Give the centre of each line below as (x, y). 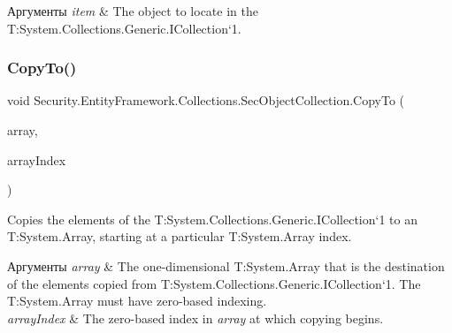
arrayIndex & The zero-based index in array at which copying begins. (195, 318)
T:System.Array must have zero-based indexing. (137, 301)
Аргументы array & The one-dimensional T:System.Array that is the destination (226, 265)
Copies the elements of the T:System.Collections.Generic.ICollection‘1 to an (212, 219)
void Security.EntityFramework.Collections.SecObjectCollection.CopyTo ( (206, 100)
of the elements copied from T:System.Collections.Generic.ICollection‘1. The (214, 283)
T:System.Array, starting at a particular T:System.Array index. (180, 236)
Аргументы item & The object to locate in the (133, 11)
